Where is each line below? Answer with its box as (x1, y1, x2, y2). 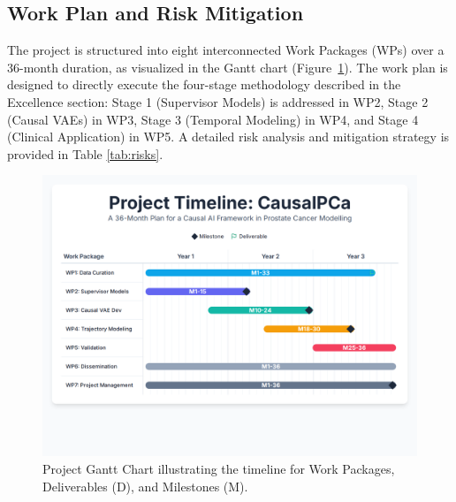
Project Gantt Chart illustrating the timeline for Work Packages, (42, 459, 395, 477)
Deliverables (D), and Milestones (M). (42, 476, 248, 495)
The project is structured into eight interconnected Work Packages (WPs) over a (7, 41, 445, 59)
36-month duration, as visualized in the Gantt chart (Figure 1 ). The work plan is (7, 57, 448, 76)
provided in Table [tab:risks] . (7, 144, 163, 163)
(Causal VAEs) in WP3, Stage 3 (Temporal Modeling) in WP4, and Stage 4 (7, 110, 419, 128)
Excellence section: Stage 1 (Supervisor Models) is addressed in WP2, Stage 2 (7, 92, 429, 110)
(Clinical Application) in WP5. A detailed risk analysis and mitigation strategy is (7, 127, 450, 146)
